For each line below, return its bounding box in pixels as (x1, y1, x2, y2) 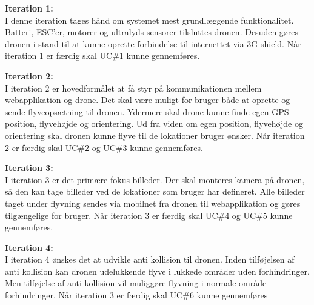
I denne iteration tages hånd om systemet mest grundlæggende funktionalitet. (5, 13, 294, 26)
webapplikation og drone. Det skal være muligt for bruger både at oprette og (5, 93, 290, 106)
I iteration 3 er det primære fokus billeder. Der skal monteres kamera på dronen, (5, 173, 305, 186)
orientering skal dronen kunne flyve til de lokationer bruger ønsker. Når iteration (5, 129, 305, 141)
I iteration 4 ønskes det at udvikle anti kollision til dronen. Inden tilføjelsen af (5, 253, 295, 266)
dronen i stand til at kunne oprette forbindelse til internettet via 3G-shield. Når (5, 37, 301, 50)
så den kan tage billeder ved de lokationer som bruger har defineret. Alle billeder (5, 185, 305, 198)
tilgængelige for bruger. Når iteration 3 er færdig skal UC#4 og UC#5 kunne (5, 209, 293, 221)
